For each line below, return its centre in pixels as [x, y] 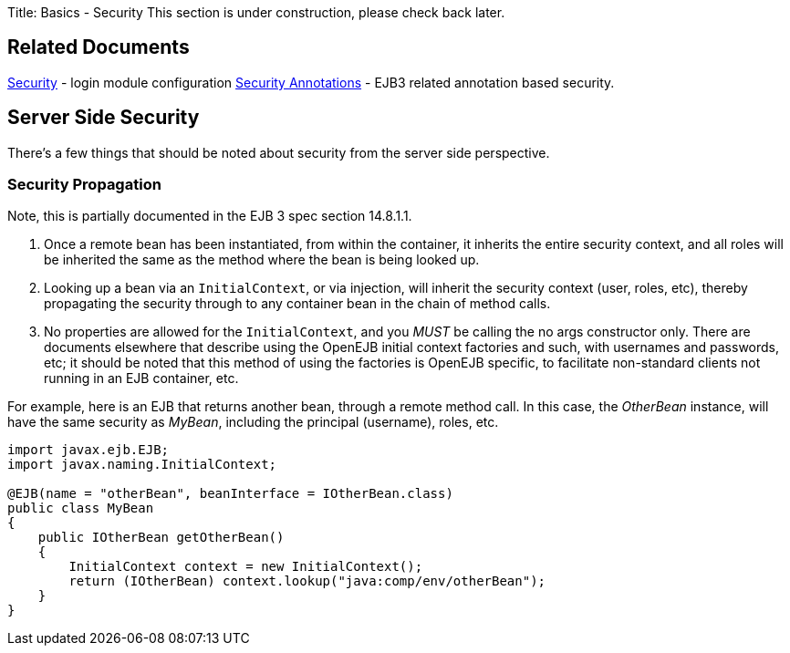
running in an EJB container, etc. [141, 378]
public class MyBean [81, 508]
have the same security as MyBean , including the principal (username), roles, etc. [253, 422]
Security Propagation [84, 185]
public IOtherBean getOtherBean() [161, 538]
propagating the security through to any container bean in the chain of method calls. [297, 304]
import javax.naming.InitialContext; [142, 465]
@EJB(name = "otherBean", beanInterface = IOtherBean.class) [230, 494]
